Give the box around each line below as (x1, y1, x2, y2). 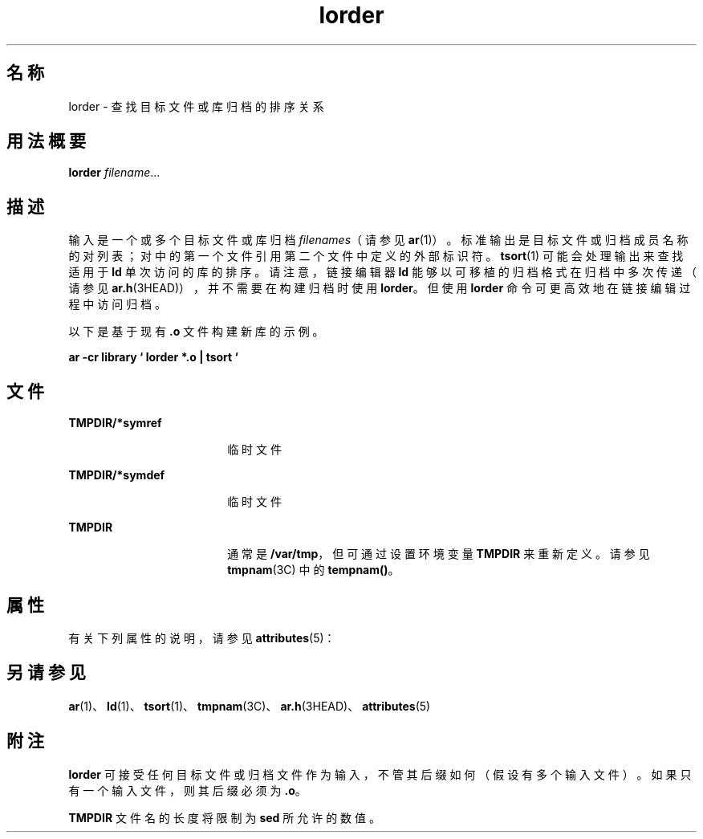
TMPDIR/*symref (68, 416, 162, 430)
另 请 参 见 (6, 662, 86, 683)
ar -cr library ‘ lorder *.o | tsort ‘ (68, 350, 238, 365)
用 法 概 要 (6, 131, 86, 152)
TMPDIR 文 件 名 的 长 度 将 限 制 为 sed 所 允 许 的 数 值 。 (68, 810, 380, 825)
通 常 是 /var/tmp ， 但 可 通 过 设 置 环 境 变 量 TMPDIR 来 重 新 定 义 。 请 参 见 (227, 547, 650, 561)
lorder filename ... (68, 165, 161, 180)
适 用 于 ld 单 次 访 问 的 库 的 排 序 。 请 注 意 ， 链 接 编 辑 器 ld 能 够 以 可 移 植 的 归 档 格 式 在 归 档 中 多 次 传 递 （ (68, 265, 697, 279)
